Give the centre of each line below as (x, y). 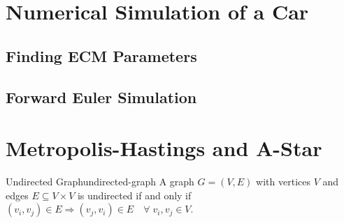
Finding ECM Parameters (101, 55)
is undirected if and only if (134, 195)
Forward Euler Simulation (101, 97)
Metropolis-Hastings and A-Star (164, 148)
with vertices (283, 182)
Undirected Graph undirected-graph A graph (100, 182)
